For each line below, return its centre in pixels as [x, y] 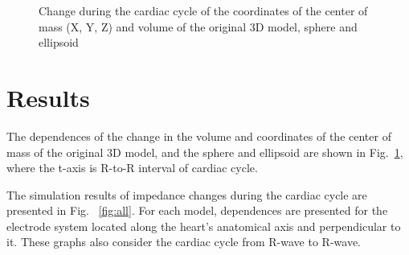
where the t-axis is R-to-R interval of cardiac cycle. [132, 168]
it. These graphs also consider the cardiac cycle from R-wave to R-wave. [184, 242]
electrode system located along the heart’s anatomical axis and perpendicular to [204, 226]
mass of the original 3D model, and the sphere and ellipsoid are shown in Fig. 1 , [205, 152]
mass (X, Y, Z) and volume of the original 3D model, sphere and [198, 26]
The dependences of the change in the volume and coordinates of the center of [199, 136]
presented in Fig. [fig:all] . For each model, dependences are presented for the [197, 210]
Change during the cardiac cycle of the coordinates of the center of [203, 10]
